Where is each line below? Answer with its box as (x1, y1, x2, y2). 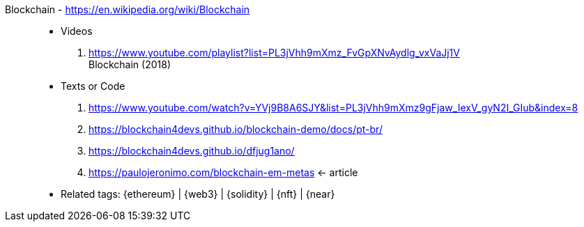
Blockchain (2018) (89, 58, 171, 70)
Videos (61, 25, 93, 37)
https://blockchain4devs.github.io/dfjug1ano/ (89, 145, 295, 157)
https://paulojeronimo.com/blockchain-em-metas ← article (89, 166, 358, 178)
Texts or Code (61, 80, 125, 92)
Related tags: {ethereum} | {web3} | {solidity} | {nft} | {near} (61, 188, 335, 200)
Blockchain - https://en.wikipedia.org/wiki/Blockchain (5, 3, 250, 15)
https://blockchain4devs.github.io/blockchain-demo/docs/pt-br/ (89, 123, 383, 135)
